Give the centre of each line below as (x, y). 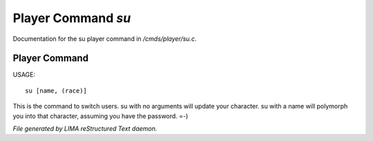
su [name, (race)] (56, 91)
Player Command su (72, 18)
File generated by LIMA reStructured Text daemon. (85, 129)
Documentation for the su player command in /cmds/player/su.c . (105, 39)
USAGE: (24, 75)
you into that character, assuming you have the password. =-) (101, 116)
